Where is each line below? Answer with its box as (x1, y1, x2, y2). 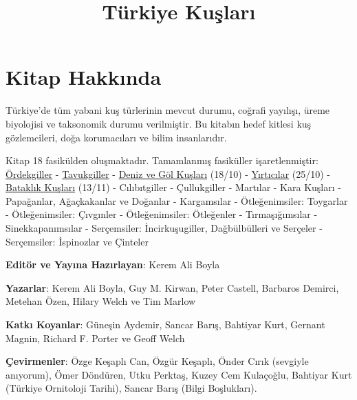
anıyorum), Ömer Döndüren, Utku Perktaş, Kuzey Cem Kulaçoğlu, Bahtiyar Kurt (6, 367, 352, 381)
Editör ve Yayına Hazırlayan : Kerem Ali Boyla (6, 257, 220, 272)
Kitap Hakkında (6, 63, 162, 91)
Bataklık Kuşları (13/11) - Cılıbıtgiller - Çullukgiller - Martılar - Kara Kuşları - (6, 180, 341, 194)
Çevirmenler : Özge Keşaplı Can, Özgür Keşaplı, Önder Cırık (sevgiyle (6, 354, 309, 368)
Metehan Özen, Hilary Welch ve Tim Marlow (6, 294, 196, 308)
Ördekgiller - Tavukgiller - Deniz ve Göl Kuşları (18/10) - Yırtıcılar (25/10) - (6, 166, 331, 181)
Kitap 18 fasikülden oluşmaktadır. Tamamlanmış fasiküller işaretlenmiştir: (6, 153, 318, 168)
